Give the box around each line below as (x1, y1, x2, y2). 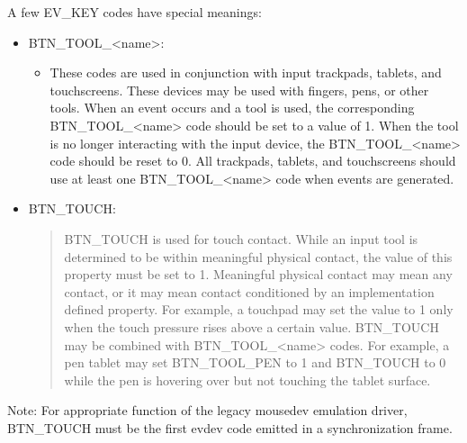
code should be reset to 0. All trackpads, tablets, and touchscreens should (49, 151, 456, 170)
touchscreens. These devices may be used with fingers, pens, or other (49, 80, 429, 99)
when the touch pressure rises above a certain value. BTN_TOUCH (64, 317, 439, 336)
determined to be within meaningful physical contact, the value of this (64, 247, 453, 266)
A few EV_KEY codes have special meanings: (7, 3, 262, 21)
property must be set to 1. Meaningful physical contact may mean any (64, 265, 453, 284)
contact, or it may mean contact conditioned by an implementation (64, 282, 435, 301)
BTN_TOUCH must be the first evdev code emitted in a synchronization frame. (7, 418, 453, 437)
